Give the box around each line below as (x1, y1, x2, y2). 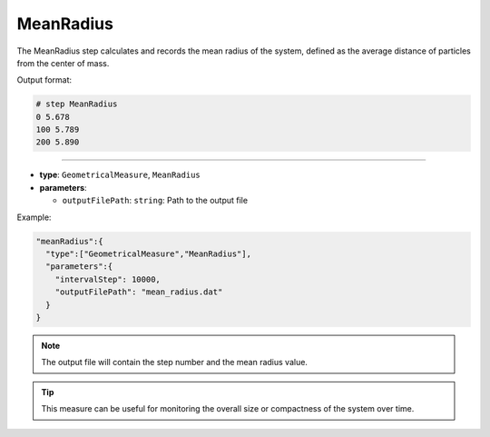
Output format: (16, 74, 73, 85)
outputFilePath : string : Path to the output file (62, 195, 249, 206)
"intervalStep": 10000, (54, 273, 161, 284)
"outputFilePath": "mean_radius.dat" (54, 287, 223, 297)
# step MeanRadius (35, 99, 118, 109)
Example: (16, 212, 52, 223)
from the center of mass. (16, 57, 110, 68)
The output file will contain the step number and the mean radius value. (41, 357, 309, 368)
